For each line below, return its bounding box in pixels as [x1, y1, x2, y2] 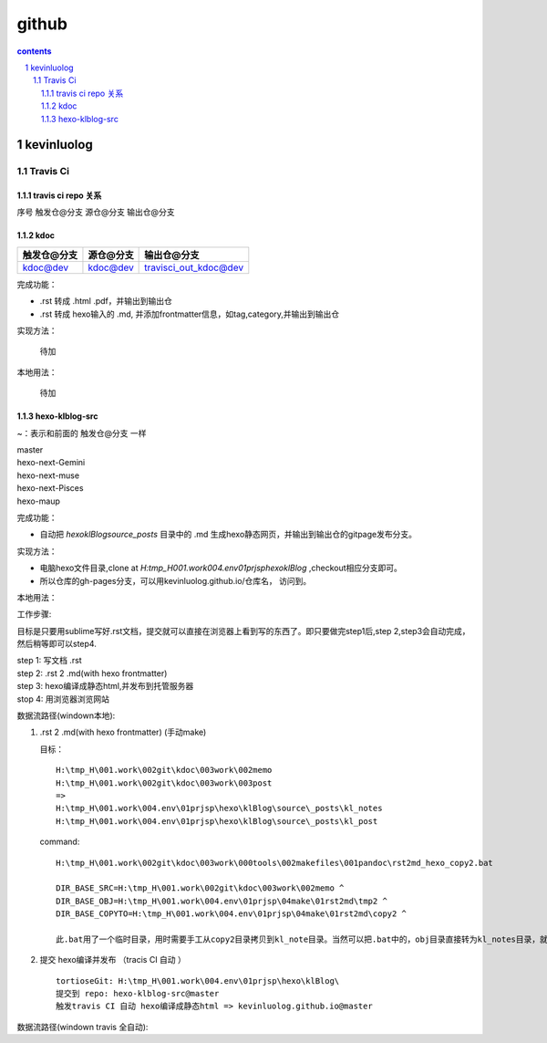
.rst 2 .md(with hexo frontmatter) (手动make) [39, 726, 207, 738]
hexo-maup [16, 495, 61, 506]
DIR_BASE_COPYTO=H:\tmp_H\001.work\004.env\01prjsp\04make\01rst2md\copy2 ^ [56, 909, 408, 919]
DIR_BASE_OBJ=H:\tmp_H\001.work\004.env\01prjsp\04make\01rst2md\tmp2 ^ [56, 895, 387, 906]
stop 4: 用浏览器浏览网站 [16, 694, 109, 704]
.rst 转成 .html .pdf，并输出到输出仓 [39, 296, 172, 307]
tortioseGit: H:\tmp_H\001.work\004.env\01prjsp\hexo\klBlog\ [56, 975, 340, 986]
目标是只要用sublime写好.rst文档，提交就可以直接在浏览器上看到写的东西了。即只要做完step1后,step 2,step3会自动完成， [16, 625, 470, 636]
